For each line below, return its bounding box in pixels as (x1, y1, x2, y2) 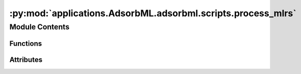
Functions (9, 39, 42, 48)
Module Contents (9, 22, 70, 31)
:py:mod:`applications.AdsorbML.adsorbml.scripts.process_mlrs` (9, 8, 296, 19)
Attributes (9, 55, 43, 64)
